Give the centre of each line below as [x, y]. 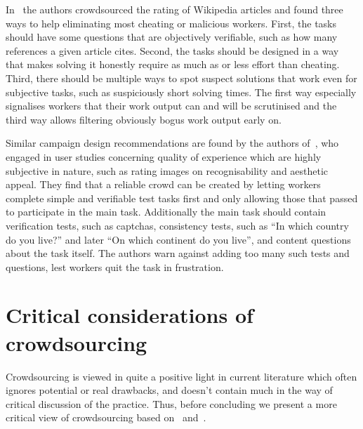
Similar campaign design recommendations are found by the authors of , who [172, 143]
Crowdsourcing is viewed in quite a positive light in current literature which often [181, 376]
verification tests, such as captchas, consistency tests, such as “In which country [177, 225]
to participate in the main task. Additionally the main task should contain [166, 212]
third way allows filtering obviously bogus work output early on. [144, 119]
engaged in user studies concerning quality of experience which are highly [164, 156]
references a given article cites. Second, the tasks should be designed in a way [172, 50]
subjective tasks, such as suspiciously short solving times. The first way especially [181, 92]
